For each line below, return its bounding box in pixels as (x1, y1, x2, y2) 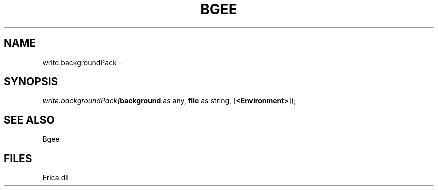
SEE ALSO (4, 113, 55, 126)
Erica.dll (42, 173, 69, 182)
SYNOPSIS (4, 75, 58, 88)
